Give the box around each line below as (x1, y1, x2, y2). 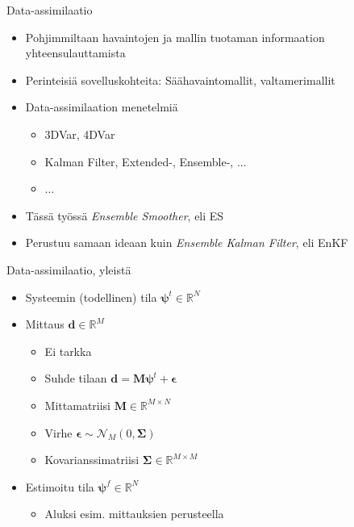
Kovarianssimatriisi (44, 451, 140, 468)
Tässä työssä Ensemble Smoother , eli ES (25, 207, 224, 224)
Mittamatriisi (44, 396, 111, 413)
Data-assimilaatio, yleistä (6, 261, 131, 278)
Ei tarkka (44, 342, 92, 359)
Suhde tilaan (44, 370, 107, 387)
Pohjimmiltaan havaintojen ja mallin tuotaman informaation (25, 28, 325, 45)
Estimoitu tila (25, 478, 94, 495)
